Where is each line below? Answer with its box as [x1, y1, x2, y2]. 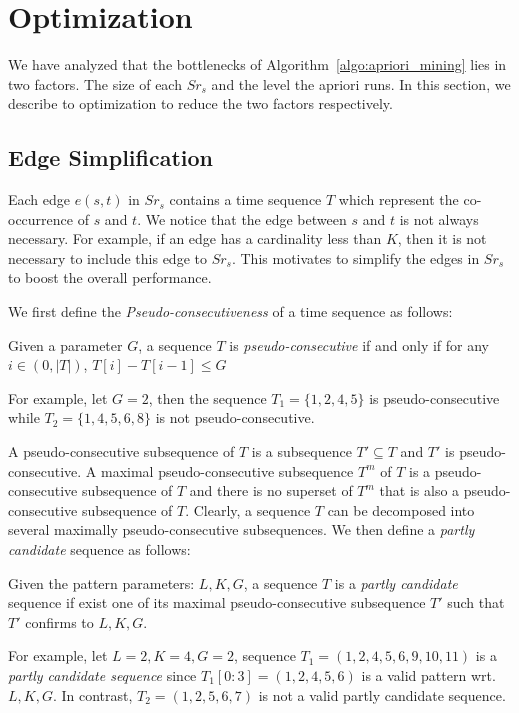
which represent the [338, 189, 459, 210]
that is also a [379, 480, 460, 501]
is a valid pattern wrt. [361, 664, 496, 685]
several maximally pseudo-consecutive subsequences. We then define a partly [8, 519, 475, 540]
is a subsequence [251, 441, 352, 462]
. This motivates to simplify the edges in [231, 247, 480, 268]
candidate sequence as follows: [8, 539, 191, 560]
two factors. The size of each [8, 73, 182, 94]
